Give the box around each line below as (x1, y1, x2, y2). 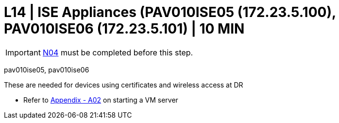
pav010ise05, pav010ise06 (4, 65, 89, 74)
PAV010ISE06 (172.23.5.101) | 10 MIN (4, 20, 245, 37)
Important (5, 47, 41, 57)
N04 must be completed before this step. (42, 47, 193, 57)
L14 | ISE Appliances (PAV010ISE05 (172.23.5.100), (4, 4, 336, 20)
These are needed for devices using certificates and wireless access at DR (4, 80, 243, 89)
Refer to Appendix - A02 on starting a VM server (23, 95, 178, 104)
